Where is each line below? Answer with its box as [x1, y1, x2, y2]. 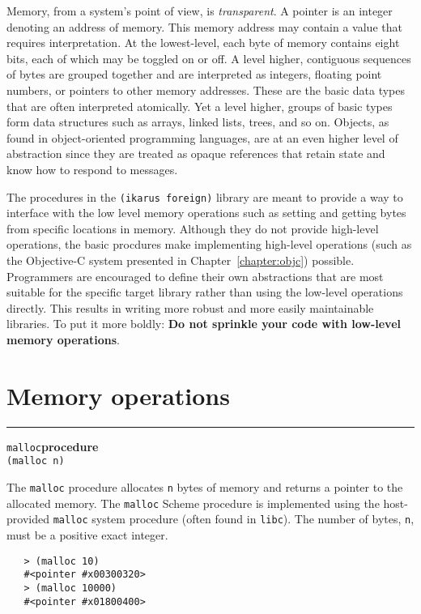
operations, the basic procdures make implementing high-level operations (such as [6, 236, 412, 253]
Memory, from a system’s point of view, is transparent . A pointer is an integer [6, 2, 393, 19]
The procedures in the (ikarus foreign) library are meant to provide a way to [6, 188, 403, 205]
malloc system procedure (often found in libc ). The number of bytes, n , [53, 510, 415, 527]
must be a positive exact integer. [6, 526, 168, 543]
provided [6, 510, 49, 527]
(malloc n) [6, 455, 65, 467]
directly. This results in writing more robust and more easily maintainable [6, 299, 374, 316]
